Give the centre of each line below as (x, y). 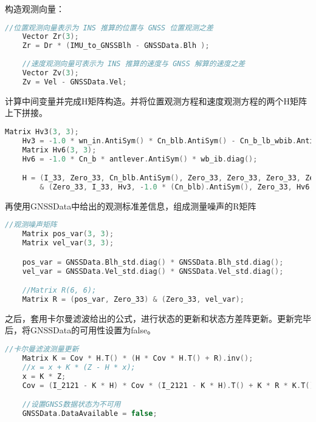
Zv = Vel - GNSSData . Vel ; (74, 82)
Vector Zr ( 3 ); (50, 37)
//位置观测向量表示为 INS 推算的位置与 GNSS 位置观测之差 (109, 28)
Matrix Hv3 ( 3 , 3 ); (42, 131)
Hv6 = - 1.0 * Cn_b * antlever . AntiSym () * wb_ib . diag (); (140, 159)
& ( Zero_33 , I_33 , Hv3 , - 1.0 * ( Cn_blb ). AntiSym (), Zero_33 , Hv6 (175, 187)
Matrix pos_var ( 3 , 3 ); (68, 234)
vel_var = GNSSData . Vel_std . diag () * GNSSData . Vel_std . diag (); (153, 271)
